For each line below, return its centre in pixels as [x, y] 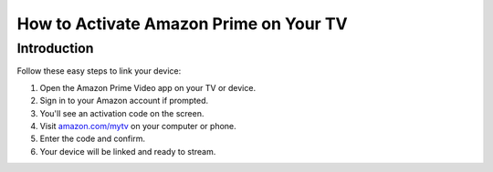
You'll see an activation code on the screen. [122, 113]
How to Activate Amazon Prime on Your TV [182, 24]
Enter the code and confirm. [93, 139]
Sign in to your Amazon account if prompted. [124, 101]
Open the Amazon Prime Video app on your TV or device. [147, 87]
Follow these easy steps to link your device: [99, 71]
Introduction [55, 48]
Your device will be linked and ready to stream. [128, 151]
